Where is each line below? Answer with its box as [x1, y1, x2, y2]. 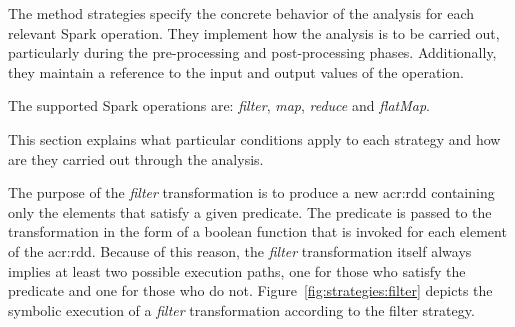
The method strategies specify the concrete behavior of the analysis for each [8, 3, 475, 23]
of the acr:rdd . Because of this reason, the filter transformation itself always [8, 240, 472, 261]
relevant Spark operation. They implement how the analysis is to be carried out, [8, 22, 500, 43]
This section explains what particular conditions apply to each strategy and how [8, 128, 501, 149]
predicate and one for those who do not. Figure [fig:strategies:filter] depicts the [8, 280, 493, 301]
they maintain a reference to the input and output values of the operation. [8, 61, 465, 82]
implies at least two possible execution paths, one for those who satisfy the [8, 260, 466, 281]
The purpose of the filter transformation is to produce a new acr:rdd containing [8, 182, 495, 203]
